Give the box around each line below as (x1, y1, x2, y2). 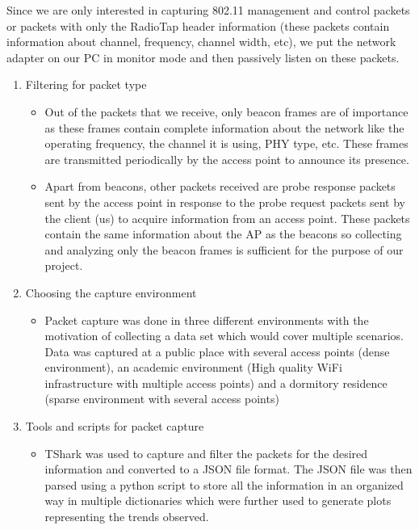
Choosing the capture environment (25, 284, 197, 301)
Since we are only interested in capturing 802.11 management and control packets (6, 2, 410, 18)
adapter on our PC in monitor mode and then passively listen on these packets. (6, 48, 400, 65)
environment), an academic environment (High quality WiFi (44, 359, 342, 376)
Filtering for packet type (25, 76, 147, 93)
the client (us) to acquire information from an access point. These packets (44, 209, 410, 226)
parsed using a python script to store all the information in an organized (44, 476, 404, 493)
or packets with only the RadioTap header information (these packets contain (6, 17, 390, 34)
